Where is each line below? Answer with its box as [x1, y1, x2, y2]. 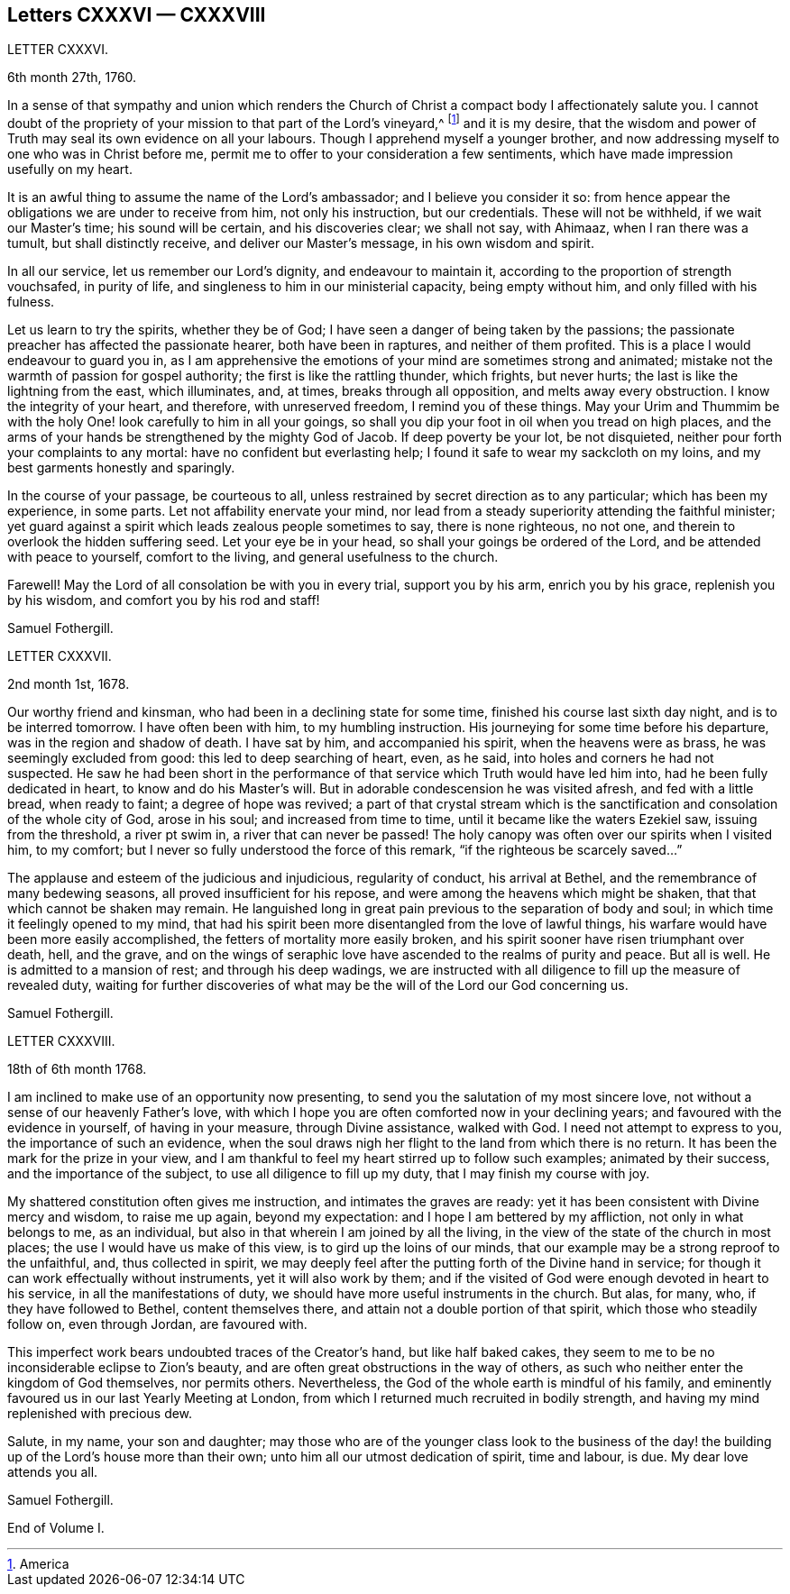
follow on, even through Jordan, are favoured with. [7, 1316, 308, 1333]
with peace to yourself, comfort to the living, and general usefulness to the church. [7, 549, 499, 565]
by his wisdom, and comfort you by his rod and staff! [7, 592, 320, 609]
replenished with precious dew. [7, 1406, 193, 1422]
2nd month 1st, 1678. [7, 676, 130, 692]
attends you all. [7, 1464, 98, 1480]
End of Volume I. [7, 1520, 105, 1536]
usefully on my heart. [7, 161, 133, 178]
